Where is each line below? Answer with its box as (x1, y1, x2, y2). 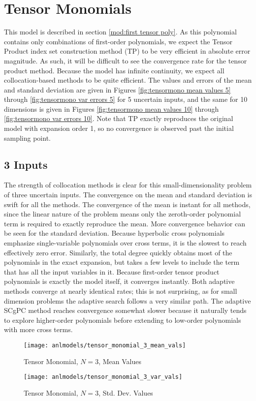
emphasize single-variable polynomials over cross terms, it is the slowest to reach (4, 238, 247, 248)
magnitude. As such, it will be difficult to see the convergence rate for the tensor (4, 55, 247, 65)
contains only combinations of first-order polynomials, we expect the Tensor (4, 36, 233, 46)
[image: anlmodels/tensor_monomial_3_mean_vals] (24, 341, 186, 349)
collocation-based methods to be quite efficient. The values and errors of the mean (4, 75, 252, 85)
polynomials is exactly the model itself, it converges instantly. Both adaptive (4, 276, 235, 286)
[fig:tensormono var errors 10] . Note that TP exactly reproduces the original (4, 113, 233, 123)
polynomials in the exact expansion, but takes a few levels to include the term (4, 257, 240, 267)
